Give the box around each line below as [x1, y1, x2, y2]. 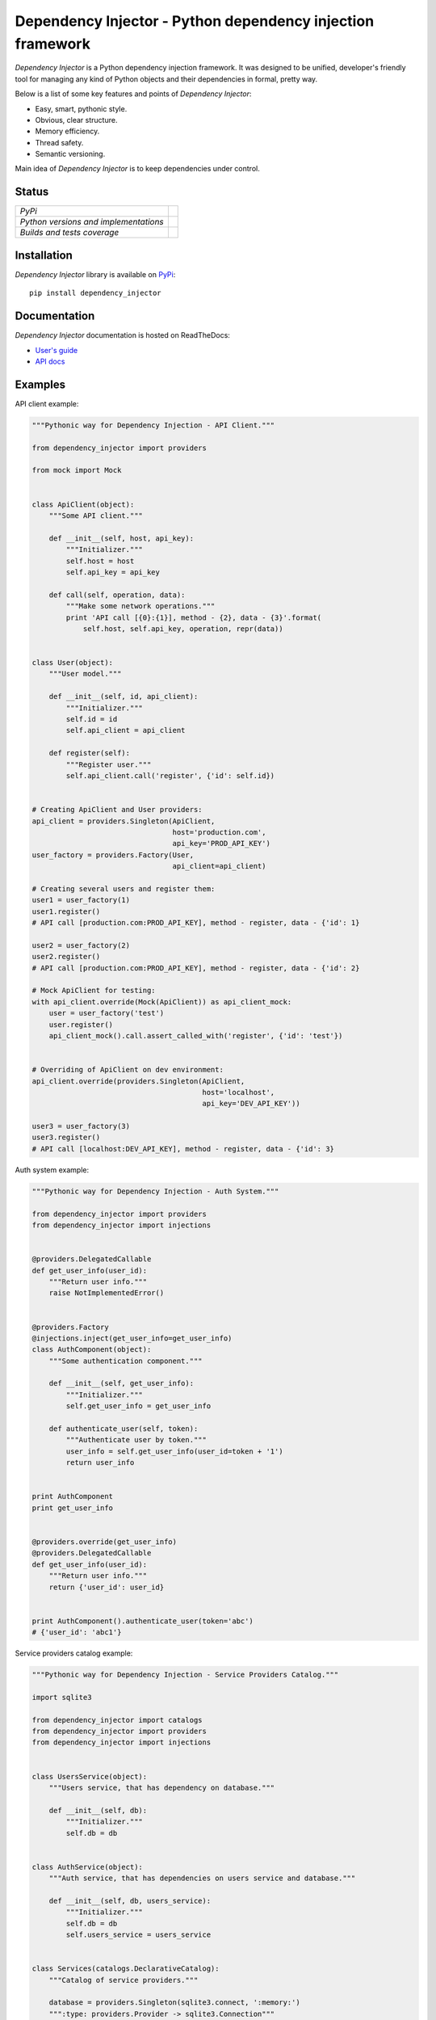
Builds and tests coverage [19, 227, 119, 238]
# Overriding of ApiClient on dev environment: [31, 1065, 224, 1075]
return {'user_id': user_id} [48, 1582, 165, 1592]
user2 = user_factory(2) [31, 941, 131, 949]
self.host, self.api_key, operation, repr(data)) [82, 624, 283, 633]
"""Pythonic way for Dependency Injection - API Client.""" [31, 420, 275, 430]
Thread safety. [35, 137, 84, 147]
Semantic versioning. [35, 149, 106, 159]
